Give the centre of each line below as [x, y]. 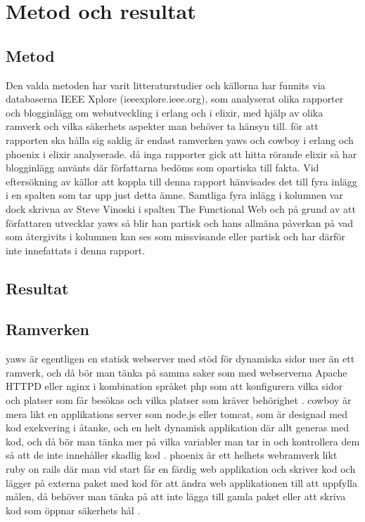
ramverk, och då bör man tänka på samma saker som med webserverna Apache [177, 372]
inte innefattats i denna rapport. [76, 250]
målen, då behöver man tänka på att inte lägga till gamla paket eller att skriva [176, 496]
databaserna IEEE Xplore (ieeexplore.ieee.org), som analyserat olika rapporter [175, 99]
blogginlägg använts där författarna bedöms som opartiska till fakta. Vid [162, 168]
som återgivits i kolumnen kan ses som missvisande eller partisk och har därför [175, 236]
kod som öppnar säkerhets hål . [73, 510]
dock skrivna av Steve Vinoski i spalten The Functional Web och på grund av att [181, 208]
